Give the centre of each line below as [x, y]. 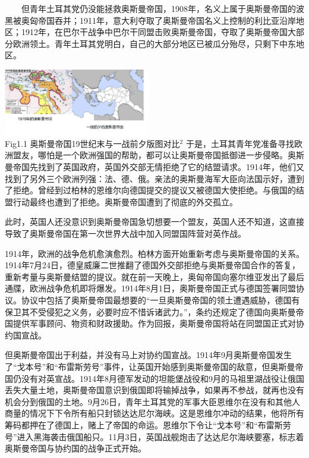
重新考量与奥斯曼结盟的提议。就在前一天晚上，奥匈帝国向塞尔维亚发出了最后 [154, 276]
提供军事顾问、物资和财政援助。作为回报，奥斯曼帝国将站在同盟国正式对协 [158, 323]
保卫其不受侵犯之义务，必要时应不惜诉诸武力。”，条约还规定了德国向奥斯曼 [150, 311]
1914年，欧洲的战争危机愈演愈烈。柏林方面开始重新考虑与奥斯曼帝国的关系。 [154, 253]
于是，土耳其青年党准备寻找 [240, 143]
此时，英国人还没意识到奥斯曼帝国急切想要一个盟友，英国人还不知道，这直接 [154, 222]
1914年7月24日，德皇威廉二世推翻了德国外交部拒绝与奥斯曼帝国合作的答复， [152, 265]
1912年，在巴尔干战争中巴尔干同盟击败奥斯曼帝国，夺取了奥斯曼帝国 [154, 32]
